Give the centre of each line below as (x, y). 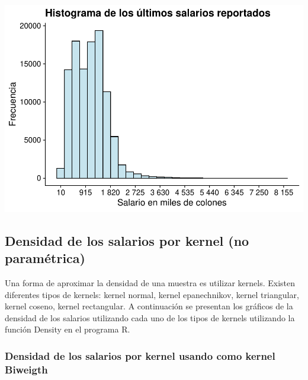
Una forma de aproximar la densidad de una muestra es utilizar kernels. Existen (150, 283)
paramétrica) (45, 258)
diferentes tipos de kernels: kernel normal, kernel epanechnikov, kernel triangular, (152, 294)
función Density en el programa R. (68, 329)
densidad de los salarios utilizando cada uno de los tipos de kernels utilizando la (150, 317)
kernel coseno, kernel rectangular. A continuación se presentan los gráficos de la (149, 306)
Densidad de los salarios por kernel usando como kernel (140, 356)
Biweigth (26, 369)
